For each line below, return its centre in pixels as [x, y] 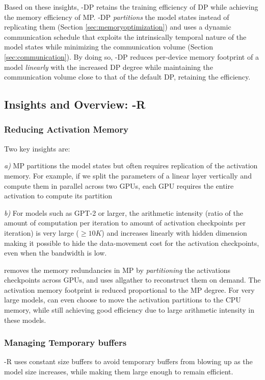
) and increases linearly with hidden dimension [174, 232]
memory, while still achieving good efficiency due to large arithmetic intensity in [129, 310]
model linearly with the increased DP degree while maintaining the [109, 67]
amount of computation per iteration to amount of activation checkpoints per [125, 223]
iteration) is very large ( [42, 232]
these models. [25, 320]
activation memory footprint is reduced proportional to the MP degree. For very [129, 289]
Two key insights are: [37, 148]
